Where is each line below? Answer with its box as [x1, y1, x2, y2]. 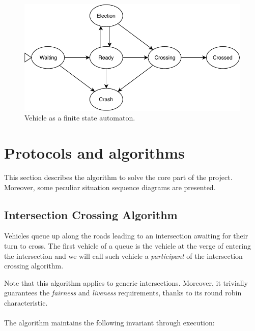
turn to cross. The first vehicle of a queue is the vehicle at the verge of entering [4, 240, 251, 251]
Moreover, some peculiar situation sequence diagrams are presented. [4, 182, 216, 192]
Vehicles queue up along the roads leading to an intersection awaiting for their [4, 230, 248, 241]
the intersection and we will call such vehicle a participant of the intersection [4, 250, 243, 261]
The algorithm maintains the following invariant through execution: [4, 317, 215, 328]
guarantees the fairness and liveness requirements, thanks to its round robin [4, 287, 242, 298]
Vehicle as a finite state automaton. [24, 112, 135, 123]
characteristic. [4, 297, 48, 308]
